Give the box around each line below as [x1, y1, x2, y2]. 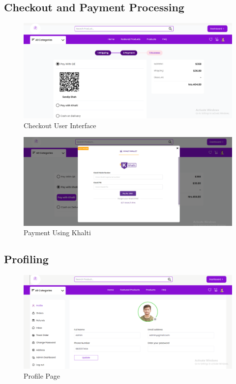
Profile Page [24, 370, 60, 381]
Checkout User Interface [24, 120, 96, 130]
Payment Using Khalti [24, 227, 91, 238]
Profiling [4, 251, 49, 267]
